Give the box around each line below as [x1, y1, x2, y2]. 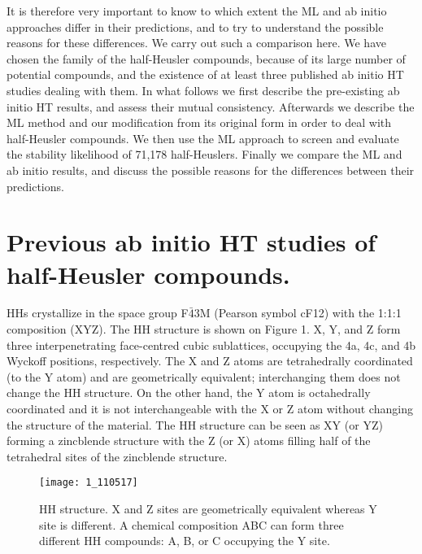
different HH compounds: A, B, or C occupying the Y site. [39, 532, 330, 549]
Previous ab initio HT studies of [7, 225, 376, 259]
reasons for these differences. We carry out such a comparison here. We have [7, 34, 386, 51]
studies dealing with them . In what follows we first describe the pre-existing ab [7, 81, 400, 98]
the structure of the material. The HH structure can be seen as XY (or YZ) [7, 416, 383, 433]
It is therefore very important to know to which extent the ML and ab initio [7, 2, 387, 19]
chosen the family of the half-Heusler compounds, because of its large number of [7, 50, 406, 67]
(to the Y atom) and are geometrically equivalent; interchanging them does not [7, 368, 401, 385]
